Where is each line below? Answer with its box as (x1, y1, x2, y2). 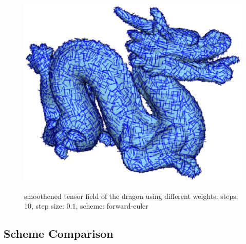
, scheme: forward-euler (75, 200, 148, 211)
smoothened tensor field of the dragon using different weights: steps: (24, 190, 238, 201)
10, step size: (24, 200, 64, 211)
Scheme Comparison (4, 226, 113, 241)
